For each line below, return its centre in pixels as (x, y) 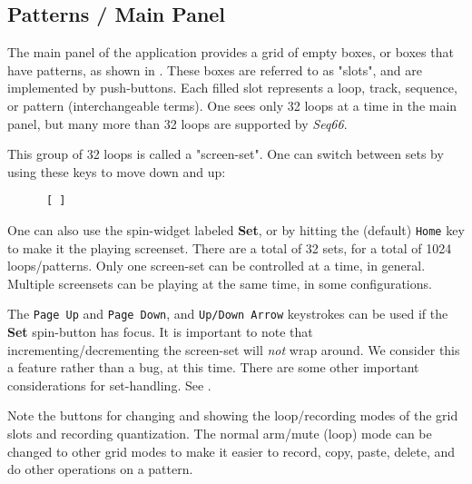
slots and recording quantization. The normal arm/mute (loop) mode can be (220, 434)
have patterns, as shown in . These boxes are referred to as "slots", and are (215, 69)
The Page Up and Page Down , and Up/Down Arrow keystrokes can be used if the (228, 314)
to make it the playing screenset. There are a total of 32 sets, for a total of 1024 (230, 247)
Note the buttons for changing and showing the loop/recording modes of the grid (233, 415)
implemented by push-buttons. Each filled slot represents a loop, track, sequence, (232, 88)
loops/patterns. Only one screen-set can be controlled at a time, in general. (216, 266)
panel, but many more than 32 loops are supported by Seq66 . (177, 123)
